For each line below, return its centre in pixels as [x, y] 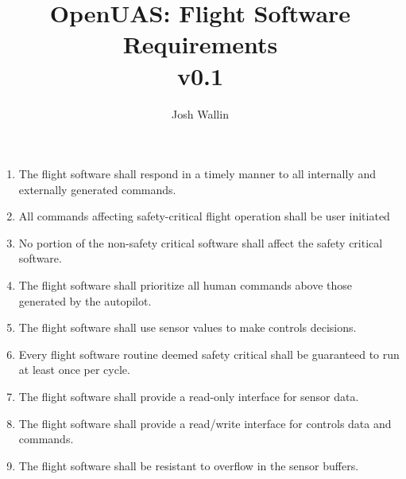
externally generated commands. [97, 189]
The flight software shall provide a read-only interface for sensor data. [189, 397]
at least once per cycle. [74, 370]
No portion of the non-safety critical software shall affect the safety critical [201, 242]
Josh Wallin [200, 113]
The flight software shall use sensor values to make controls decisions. [188, 327]
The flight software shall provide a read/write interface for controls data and [205, 423]
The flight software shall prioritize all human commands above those [186, 285]
